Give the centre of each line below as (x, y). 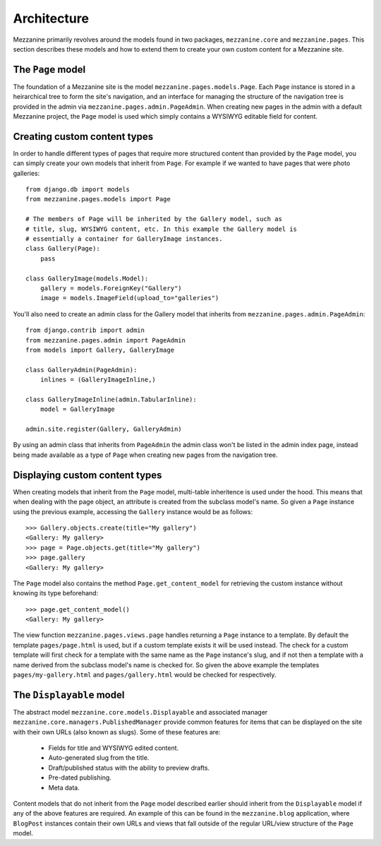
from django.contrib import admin (85, 330)
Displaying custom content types (87, 475)
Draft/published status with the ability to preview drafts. (129, 768)
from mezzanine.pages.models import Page (98, 199)
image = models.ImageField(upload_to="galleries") (129, 298)
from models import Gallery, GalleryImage (100, 350)
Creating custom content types (83, 137)
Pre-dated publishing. (80, 778)
